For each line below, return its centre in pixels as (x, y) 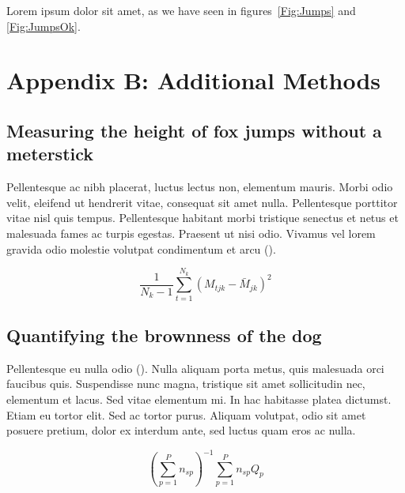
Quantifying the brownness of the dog (164, 335)
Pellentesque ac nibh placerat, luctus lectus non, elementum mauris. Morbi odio (200, 187)
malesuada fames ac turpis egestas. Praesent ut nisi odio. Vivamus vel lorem (191, 233)
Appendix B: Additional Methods (194, 80)
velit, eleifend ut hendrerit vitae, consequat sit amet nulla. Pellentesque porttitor (202, 202)
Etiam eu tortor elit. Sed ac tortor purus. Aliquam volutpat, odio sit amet (186, 414)
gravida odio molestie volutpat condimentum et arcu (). (141, 248)
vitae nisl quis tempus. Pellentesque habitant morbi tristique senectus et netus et (202, 218)
